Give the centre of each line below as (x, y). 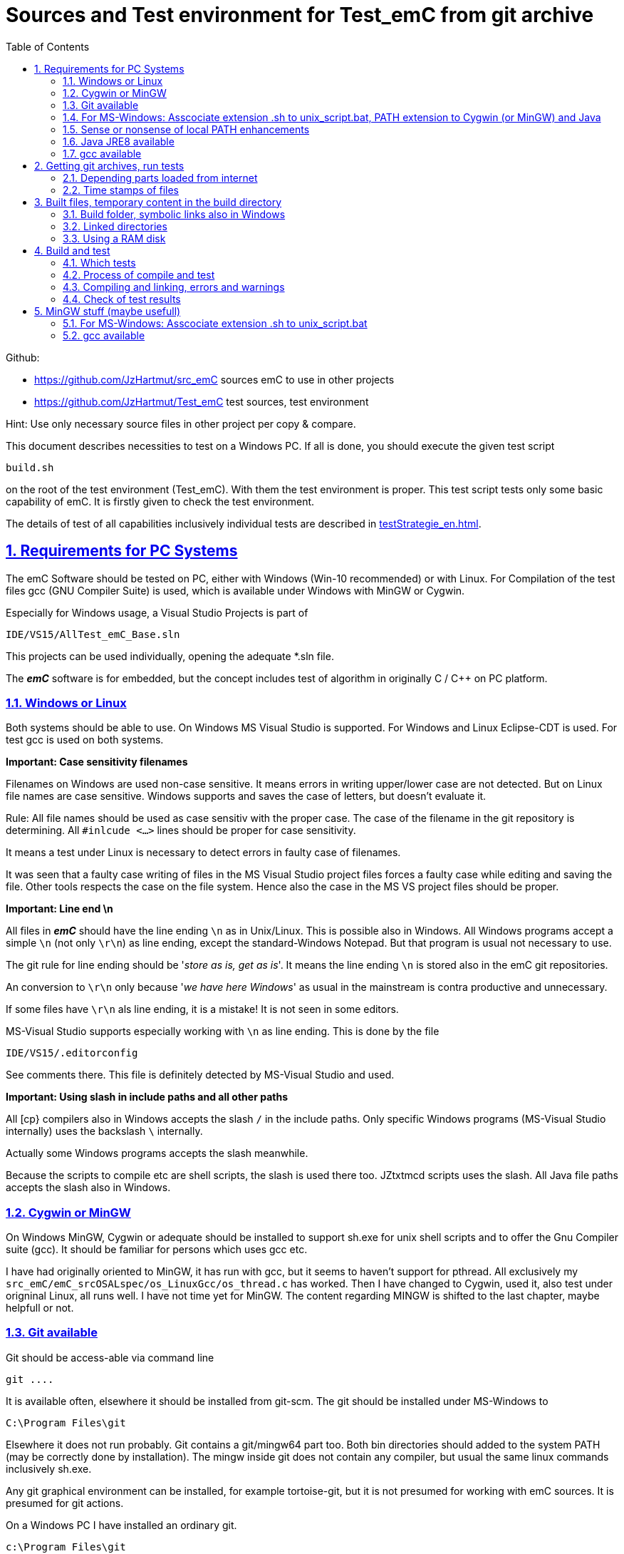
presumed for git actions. (65, 1503)
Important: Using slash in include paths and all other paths (147, 1097)
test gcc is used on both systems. (85, 740)
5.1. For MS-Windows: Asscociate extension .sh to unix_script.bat (215, 323)
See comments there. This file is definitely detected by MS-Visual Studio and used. (200, 1075)
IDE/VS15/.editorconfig (72, 1053)
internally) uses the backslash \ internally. (104, 1131)
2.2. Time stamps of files (121, 190)
